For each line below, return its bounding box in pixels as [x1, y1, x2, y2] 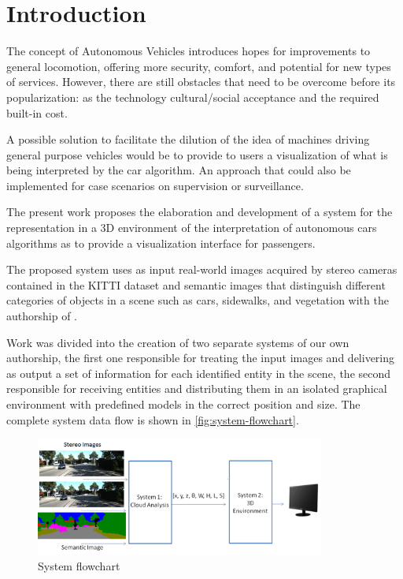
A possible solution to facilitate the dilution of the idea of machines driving [6, 131, 370, 148]
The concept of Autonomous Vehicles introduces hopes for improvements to [6, 43, 371, 59]
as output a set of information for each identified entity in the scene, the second [6, 364, 391, 381]
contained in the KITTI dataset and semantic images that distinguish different [6, 276, 386, 293]
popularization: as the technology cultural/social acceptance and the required [6, 88, 379, 105]
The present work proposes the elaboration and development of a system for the [6, 204, 393, 220]
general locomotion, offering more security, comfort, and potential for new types [6, 58, 391, 74]
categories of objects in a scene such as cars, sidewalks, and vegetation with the [6, 292, 389, 308]
